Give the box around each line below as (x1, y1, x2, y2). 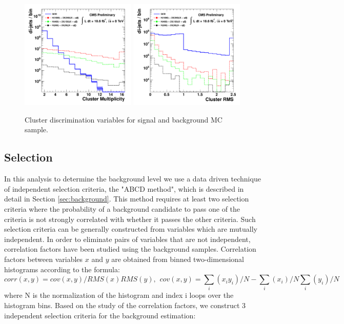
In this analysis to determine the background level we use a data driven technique (4, 173, 261, 184)
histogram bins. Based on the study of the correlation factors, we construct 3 (4, 300, 246, 311)
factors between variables (4, 253, 83, 264)
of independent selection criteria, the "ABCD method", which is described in (4, 183, 244, 194)
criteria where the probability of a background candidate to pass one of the (4, 203, 240, 214)
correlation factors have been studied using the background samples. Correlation (4, 244, 256, 254)
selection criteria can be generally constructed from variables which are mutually (4, 224, 257, 234)
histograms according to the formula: (4, 264, 120, 274)
